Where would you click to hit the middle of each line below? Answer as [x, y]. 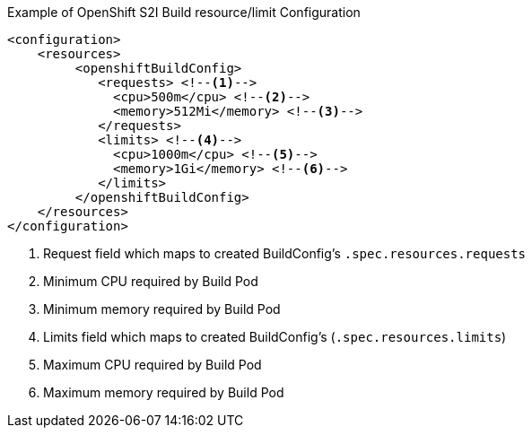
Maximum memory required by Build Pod [164, 392]
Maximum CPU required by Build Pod [153, 365]
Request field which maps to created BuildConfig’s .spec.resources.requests [285, 253]
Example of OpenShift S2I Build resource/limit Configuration [184, 12]
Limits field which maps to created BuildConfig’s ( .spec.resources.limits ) [275, 337]
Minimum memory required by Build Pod [162, 309]
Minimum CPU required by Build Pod [151, 281]
